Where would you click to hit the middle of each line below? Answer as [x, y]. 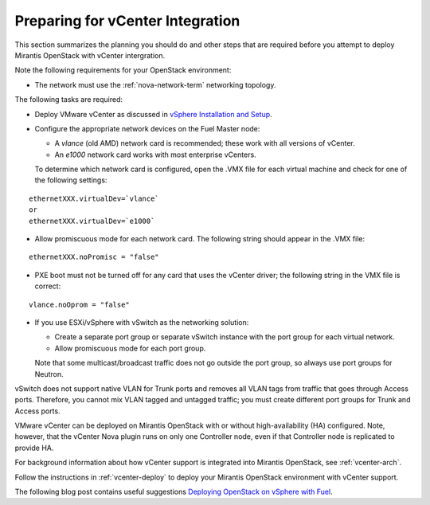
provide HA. [34, 448]
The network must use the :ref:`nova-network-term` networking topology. [155, 84]
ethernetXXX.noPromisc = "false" [94, 257]
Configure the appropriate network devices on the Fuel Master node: [147, 128]
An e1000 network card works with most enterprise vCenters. [155, 155]
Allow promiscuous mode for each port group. [130, 348]
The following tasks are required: [69, 100]
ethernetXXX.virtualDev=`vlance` [94, 198]
